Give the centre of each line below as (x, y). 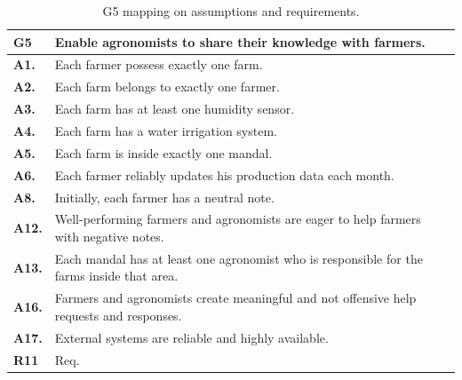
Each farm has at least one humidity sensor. (175, 109)
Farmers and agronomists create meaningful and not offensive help (235, 298)
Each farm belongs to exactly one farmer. (167, 87)
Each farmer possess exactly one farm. (159, 64)
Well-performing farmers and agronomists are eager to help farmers (238, 219)
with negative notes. (109, 236)
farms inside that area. (116, 276)
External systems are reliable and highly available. (191, 337)
